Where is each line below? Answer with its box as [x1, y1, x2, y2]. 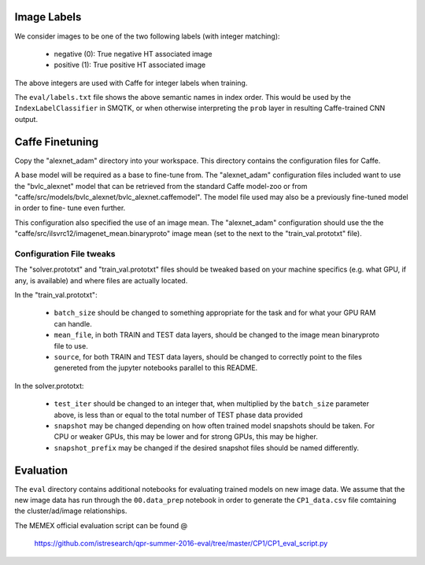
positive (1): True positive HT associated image [54, 60, 206, 70]
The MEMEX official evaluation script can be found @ [14, 520, 188, 530]
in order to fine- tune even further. [14, 203, 126, 212]
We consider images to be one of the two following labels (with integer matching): [14, 31, 280, 41]
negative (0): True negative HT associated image [54, 49, 213, 58]
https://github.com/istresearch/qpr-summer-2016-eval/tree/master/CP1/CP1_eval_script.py [34, 539, 328, 548]
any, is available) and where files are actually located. [14, 275, 188, 285]
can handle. [54, 319, 92, 328]
